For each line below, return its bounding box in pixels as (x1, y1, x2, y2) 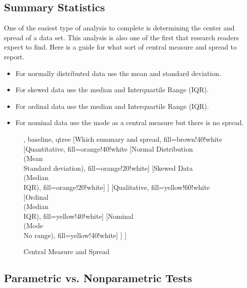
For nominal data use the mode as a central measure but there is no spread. (15, 117, 244, 128)
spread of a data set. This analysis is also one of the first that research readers (4, 32, 239, 42)
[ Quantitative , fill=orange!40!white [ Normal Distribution (24, 143, 193, 154)
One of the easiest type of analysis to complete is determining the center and (4, 23, 235, 33)
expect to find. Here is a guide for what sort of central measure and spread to (4, 42, 237, 52)
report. (4, 51, 25, 61)
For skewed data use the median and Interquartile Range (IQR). (15, 84, 209, 95)
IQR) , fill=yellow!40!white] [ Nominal (24, 210, 133, 221)
